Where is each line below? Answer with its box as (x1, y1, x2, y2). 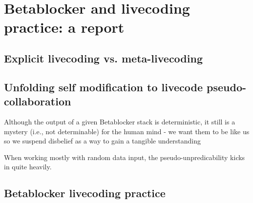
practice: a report (4, 17, 125, 37)
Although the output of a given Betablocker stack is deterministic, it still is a (4, 116, 235, 126)
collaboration (4, 94, 71, 109)
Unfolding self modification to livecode (4, 79, 203, 94)
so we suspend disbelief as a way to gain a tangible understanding (4, 136, 201, 146)
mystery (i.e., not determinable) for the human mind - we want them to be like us (4, 126, 250, 136)
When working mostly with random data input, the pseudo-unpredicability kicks (4, 152, 245, 162)
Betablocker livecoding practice (4, 185, 166, 201)
